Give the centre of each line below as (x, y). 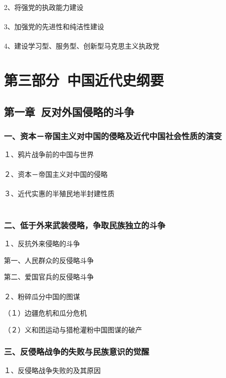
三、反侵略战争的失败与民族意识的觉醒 (77, 351)
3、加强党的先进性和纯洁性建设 (54, 27)
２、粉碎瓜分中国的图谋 (42, 296)
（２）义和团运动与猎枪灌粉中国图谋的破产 (73, 329)
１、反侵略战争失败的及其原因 (52, 370)
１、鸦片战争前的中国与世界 (49, 154)
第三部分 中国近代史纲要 (84, 80)
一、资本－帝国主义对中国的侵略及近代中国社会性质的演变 (113, 136)
